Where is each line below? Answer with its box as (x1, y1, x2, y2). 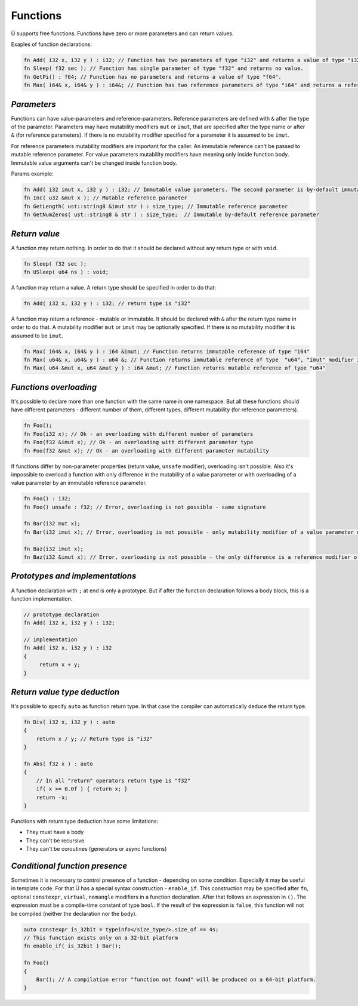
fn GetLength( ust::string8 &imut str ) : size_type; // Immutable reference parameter (23, 203, 288, 210)
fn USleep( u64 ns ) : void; (23, 269, 109, 275)
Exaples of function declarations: (11, 41, 92, 48)
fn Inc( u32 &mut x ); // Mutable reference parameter (23, 195, 187, 201)
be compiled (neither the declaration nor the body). (11, 910, 137, 917)
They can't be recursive (26, 836, 85, 844)
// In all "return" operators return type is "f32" (36, 777, 191, 784)
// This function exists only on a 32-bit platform (23, 934, 178, 941)
